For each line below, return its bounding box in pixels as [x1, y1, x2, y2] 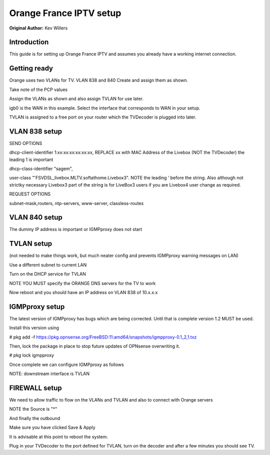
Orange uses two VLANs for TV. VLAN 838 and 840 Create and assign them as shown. [9, 77, 188, 83]
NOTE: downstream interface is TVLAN [9, 370, 90, 377]
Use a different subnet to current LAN [9, 261, 87, 267]
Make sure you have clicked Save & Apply [9, 424, 95, 430]
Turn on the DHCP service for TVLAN [9, 271, 86, 277]
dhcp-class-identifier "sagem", [9, 165, 73, 171]
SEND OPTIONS [9, 140, 42, 146]
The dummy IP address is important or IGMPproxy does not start [9, 226, 142, 232]
